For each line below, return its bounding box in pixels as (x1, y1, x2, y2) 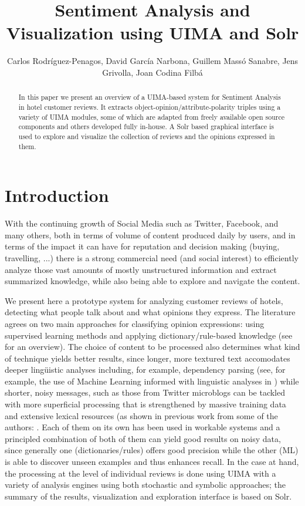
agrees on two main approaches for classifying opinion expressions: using (5, 317, 265, 329)
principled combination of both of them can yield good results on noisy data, (5, 432, 281, 444)
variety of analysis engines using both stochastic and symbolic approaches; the (5, 478, 286, 491)
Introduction (5, 183, 109, 207)
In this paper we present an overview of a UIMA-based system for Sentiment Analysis (18, 92, 281, 102)
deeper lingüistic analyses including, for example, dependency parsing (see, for (5, 363, 286, 376)
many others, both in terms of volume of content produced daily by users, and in (5, 228, 296, 241)
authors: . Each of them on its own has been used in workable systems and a (5, 421, 280, 433)
